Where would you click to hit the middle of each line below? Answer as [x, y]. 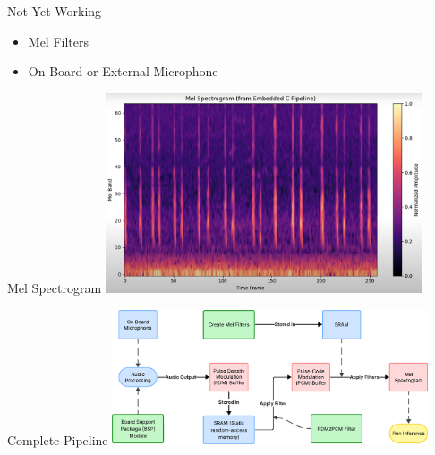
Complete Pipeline [58, 439]
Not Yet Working [55, 11]
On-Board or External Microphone [123, 71]
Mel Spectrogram [55, 288]
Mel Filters [58, 41]
